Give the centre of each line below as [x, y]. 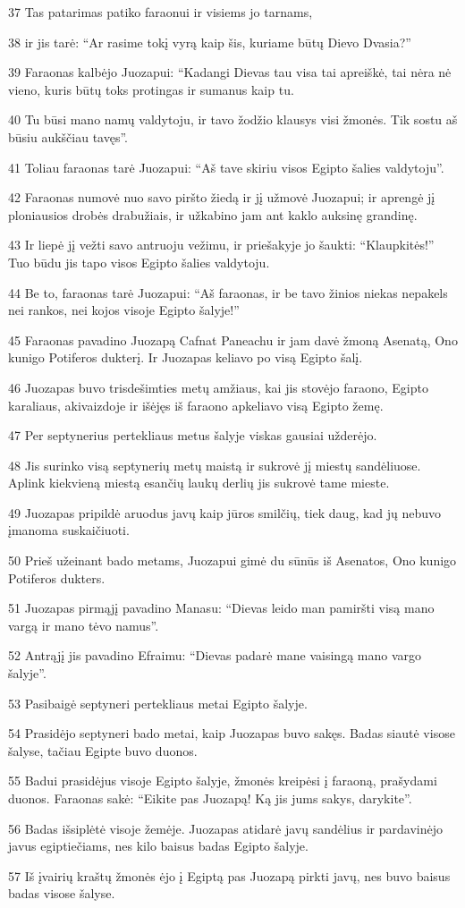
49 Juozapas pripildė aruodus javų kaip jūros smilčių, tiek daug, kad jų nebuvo [225, 512]
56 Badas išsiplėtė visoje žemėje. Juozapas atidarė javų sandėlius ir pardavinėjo [225, 828]
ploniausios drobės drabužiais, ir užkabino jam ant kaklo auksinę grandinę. [213, 214]
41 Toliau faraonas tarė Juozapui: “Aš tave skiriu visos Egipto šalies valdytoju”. [226, 167]
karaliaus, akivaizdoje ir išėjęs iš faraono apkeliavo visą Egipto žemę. [196, 405]
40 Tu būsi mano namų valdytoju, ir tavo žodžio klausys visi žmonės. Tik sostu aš [233, 119]
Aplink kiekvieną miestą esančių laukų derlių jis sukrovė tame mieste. [199, 483]
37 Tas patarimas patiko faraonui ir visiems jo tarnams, [161, 12]
